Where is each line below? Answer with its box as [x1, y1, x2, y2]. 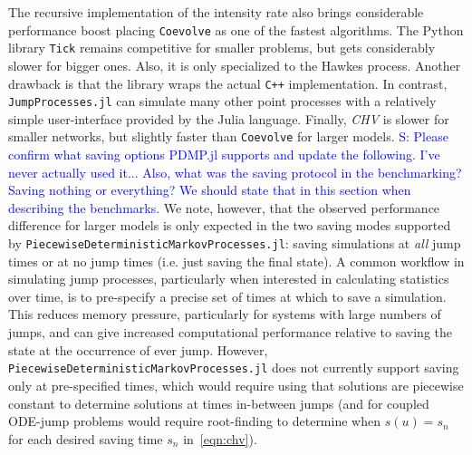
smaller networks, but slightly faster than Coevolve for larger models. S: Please [8, 127, 448, 146]
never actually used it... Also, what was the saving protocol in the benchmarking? [8, 162, 462, 181]
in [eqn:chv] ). [183, 429, 257, 448]
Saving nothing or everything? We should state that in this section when [8, 180, 411, 199]
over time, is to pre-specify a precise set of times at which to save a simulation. [8, 286, 447, 305]
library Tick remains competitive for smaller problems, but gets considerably [8, 38, 436, 57]
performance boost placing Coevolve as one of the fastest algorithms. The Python [8, 20, 464, 39]
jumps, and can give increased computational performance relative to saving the [8, 323, 452, 342]
